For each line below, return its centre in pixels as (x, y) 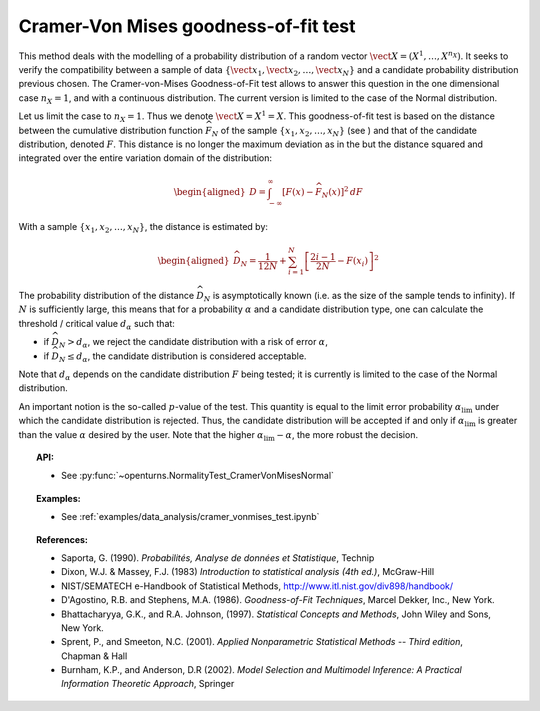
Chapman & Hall (94, 656)
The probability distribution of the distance (106, 296)
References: (62, 539)
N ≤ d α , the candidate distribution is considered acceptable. (182, 357)
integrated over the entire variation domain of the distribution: (145, 158)
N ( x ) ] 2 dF (342, 192)
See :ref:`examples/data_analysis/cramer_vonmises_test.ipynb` (190, 517)
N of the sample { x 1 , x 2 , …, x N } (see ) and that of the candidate (344, 131)
